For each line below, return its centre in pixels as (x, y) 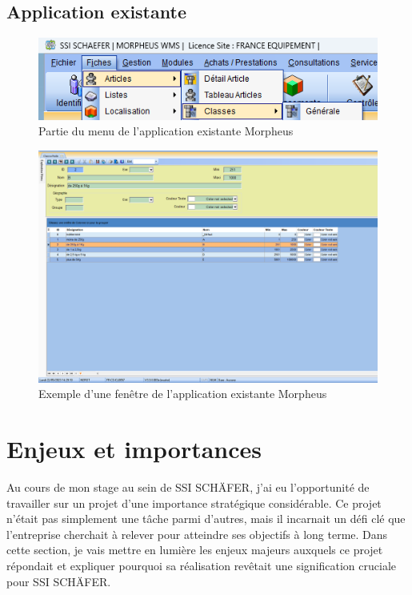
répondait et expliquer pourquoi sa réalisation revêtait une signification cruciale (202, 565)
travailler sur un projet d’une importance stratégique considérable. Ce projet (194, 503)
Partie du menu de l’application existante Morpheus (166, 131)
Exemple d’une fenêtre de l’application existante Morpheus (183, 394)
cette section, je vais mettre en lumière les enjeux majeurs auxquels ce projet (195, 550)
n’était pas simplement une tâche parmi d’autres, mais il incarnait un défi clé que (206, 519)
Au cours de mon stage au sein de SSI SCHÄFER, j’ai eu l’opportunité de (188, 486)
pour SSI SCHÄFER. (59, 581)
